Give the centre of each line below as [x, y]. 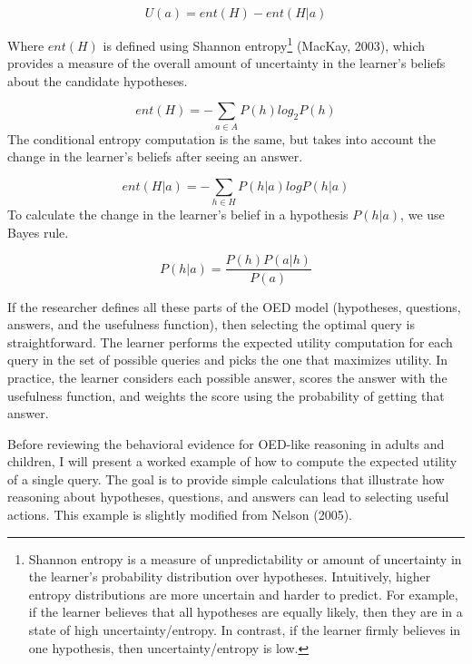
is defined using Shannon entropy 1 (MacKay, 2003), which [264, 44]
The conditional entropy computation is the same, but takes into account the [221, 138]
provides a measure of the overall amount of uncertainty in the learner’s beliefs [226, 63]
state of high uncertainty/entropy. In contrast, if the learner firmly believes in [245, 630]
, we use [423, 215]
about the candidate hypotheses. [98, 80]
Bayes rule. [38, 232]
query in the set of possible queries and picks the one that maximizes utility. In [228, 360]
